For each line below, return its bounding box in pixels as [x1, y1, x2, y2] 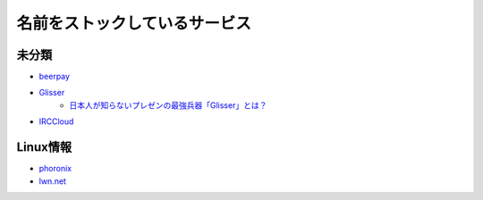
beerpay [38, 71, 71, 82]
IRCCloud [38, 116, 74, 127]
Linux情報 [16, 139, 72, 155]
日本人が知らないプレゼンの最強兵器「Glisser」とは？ [69, 99, 267, 111]
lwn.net [38, 175, 67, 187]
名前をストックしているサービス [16, 13, 252, 33]
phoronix [38, 163, 72, 174]
